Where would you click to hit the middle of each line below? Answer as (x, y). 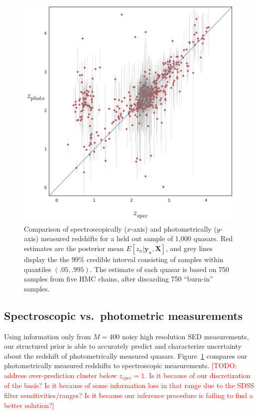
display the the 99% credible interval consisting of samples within (124, 259)
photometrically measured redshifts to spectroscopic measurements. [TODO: (121, 365)
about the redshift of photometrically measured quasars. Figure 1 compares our (126, 355)
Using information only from (48, 336)
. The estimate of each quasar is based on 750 (159, 269)
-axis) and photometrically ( (174, 228)
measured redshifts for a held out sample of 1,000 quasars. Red (136, 238)
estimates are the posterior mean (74, 248)
